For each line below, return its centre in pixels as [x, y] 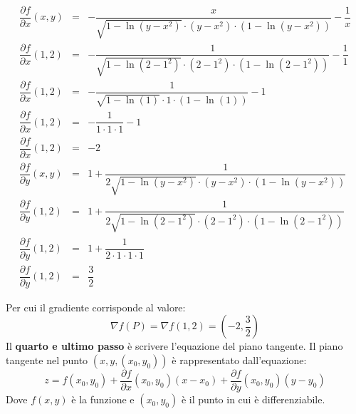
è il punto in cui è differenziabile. [253, 399]
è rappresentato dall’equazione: [239, 359]
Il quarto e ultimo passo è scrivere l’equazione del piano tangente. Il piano [174, 346]
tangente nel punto [47, 359]
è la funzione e [103, 399]
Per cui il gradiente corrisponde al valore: [96, 307]
